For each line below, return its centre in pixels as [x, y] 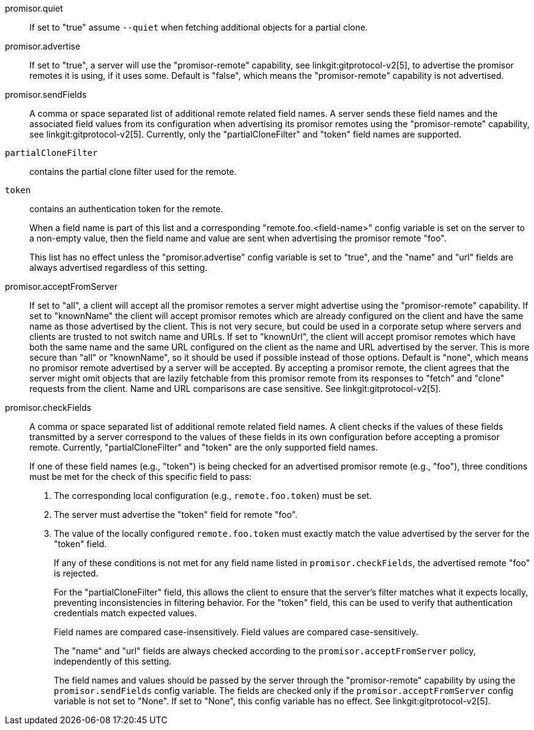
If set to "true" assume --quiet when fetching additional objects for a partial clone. [199, 27]
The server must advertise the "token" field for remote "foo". [176, 514]
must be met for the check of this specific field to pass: [141, 477]
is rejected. [76, 573]
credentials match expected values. [125, 613]
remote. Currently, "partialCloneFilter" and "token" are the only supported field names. [204, 447]
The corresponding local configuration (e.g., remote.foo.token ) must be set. [213, 496]
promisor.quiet [34, 8]
